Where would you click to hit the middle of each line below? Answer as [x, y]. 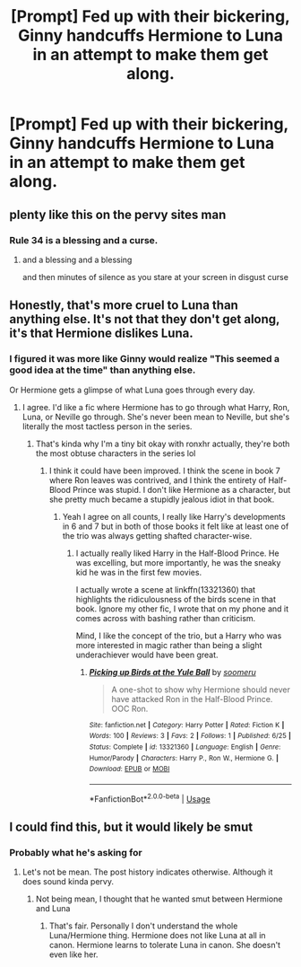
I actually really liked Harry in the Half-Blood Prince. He [177, 553]
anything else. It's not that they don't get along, [145, 319]
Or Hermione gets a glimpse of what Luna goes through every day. [132, 390]
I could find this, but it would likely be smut [131, 826]
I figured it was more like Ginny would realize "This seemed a [145, 359]
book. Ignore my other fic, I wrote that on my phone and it [182, 609]
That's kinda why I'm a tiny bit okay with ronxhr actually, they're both [163, 444]
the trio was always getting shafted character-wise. [157, 535]
